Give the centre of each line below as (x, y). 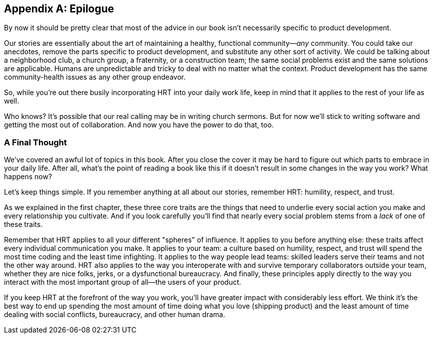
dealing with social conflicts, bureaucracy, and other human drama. (115, 315)
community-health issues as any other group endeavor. (95, 77)
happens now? (28, 177)
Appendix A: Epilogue (59, 9)
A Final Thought (35, 142)
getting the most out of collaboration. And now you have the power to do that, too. (139, 125)
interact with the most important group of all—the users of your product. (123, 282)
